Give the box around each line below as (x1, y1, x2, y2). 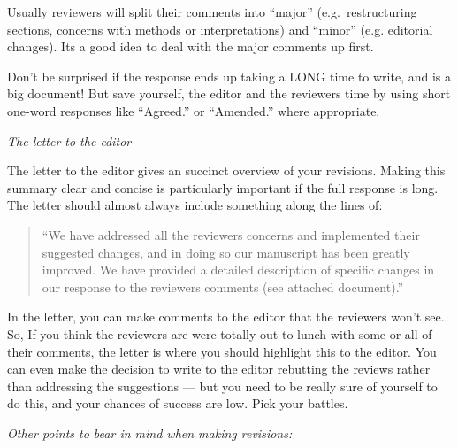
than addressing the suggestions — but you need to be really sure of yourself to (7, 376, 438, 395)
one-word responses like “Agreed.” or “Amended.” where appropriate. (7, 101, 380, 120)
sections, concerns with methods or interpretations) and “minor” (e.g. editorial (7, 19, 433, 38)
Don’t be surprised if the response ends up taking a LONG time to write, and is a (7, 66, 451, 85)
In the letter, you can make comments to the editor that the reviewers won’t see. (7, 307, 445, 326)
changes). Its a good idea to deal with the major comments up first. (7, 37, 374, 56)
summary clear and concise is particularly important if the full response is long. (7, 178, 439, 197)
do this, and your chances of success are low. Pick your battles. (7, 394, 348, 413)
